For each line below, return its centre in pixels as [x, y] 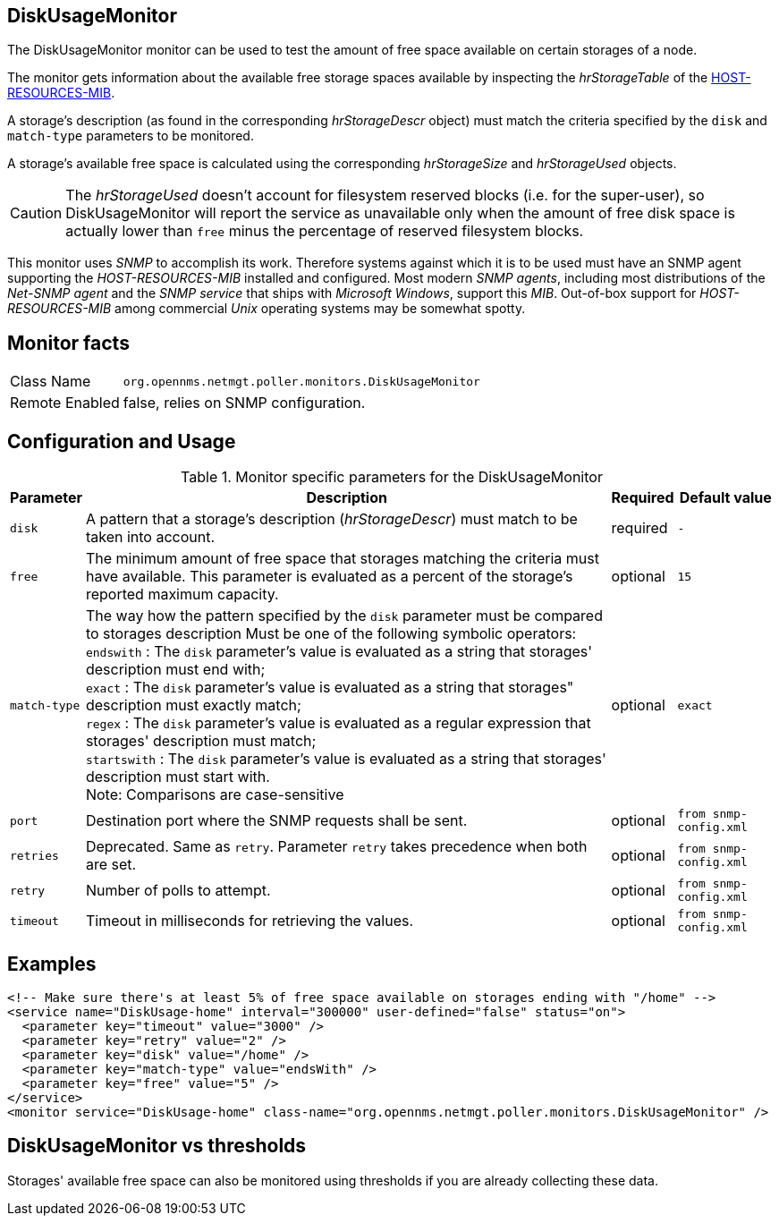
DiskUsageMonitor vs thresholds [157, 1146]
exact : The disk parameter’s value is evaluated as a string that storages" [330, 688]
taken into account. [150, 537]
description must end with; [175, 670]
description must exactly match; [193, 705]
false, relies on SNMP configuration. [244, 403]
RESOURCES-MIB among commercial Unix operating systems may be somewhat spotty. [267, 309]
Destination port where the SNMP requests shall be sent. [276, 821]
